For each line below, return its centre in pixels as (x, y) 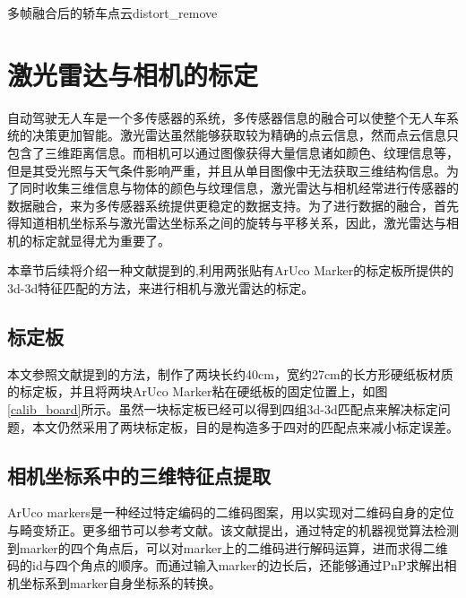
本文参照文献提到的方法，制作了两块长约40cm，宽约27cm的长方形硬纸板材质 (230, 373)
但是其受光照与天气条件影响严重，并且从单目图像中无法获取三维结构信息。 (227, 170)
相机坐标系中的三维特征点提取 (139, 475)
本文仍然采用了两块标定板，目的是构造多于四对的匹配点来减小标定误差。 (245, 426)
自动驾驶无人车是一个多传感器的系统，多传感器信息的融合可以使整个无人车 (227, 117)
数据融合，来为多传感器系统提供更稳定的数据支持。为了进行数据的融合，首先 (233, 205)
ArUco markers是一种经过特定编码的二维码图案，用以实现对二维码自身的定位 (231, 512)
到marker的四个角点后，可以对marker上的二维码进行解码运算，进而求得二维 (228, 547)
